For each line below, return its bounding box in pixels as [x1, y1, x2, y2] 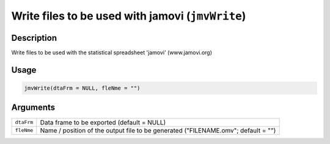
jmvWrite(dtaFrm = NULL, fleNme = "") [24, 85, 141, 92]
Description [11, 32, 57, 43]
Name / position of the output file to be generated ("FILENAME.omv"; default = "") [40, 126, 276, 134]
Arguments [11, 103, 56, 113]
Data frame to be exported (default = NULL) [40, 118, 166, 126]
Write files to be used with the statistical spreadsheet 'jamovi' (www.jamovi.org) [11, 49, 213, 56]
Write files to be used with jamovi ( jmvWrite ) [11, 9, 246, 23]
